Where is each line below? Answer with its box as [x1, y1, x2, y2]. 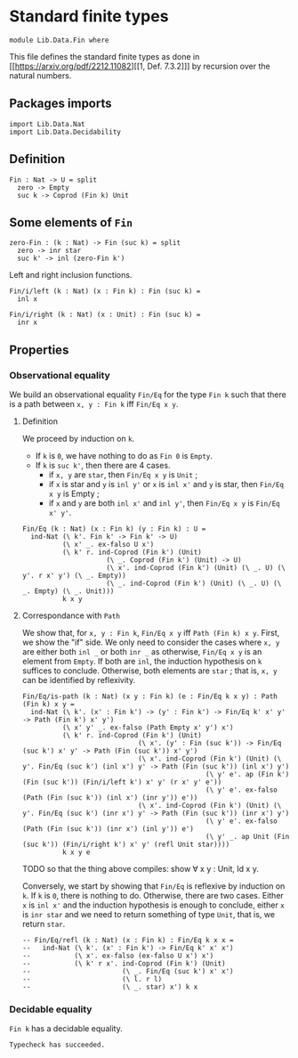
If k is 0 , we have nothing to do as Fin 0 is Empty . [35, 451, 213, 461]
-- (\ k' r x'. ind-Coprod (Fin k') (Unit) [21, 959, 226, 968]
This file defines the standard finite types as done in [9, 51, 200, 61]
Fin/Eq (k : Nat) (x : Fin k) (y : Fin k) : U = [21, 525, 206, 533]
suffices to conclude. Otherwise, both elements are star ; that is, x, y [21, 665, 278, 676]
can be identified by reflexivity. [21, 675, 136, 686]
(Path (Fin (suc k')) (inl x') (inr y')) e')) [21, 793, 198, 802]
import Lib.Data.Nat [9, 119, 86, 128]
